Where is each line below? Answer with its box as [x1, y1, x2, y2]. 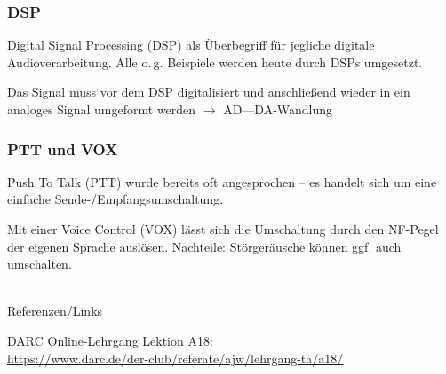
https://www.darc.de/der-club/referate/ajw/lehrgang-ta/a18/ [7, 348, 344, 367]
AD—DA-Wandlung [223, 100, 333, 118]
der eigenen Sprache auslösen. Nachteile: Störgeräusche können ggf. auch [7, 237, 402, 255]
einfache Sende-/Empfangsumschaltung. [7, 190, 224, 208]
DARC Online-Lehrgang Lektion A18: [7, 331, 213, 349]
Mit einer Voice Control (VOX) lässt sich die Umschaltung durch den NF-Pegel [7, 220, 439, 238]
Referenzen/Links [7, 301, 103, 320]
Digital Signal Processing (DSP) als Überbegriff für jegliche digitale [7, 35, 375, 54]
